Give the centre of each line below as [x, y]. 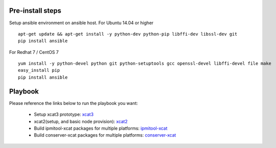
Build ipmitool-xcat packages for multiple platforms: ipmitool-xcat [101, 128]
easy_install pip [39, 70]
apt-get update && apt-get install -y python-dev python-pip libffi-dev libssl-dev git [128, 34]
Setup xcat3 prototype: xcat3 [64, 114]
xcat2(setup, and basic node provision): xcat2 [81, 121]
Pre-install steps [35, 11]
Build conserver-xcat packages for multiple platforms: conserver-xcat [105, 135]
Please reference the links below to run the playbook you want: [74, 103]
